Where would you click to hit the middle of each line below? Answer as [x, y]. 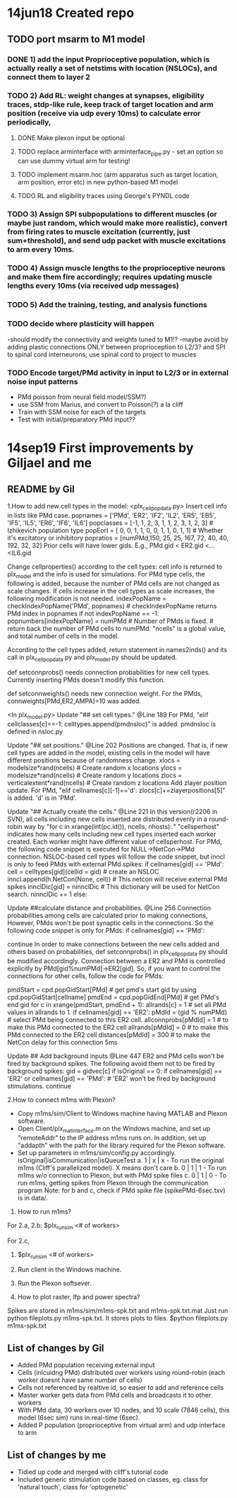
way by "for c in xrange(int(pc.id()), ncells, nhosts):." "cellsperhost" [122, 827]
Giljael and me [50, 463]
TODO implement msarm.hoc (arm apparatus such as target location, [118, 174]
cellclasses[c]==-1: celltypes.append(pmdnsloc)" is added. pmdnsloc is [112, 724]
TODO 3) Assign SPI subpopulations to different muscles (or [112, 214]
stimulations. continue [39, 1086]
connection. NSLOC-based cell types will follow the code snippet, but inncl [116, 857]
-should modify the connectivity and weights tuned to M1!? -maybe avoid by [118, 339]
